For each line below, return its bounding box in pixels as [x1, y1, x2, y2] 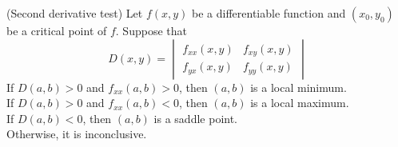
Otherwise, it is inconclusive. [6, 125, 147, 142]
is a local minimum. [250, 78, 347, 95]
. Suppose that [115, 22, 187, 38]
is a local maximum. [250, 94, 349, 111]
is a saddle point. [153, 109, 237, 126]
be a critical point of [6, 22, 107, 38]
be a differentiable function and [192, 5, 346, 21]
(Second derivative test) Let [6, 5, 143, 21]
